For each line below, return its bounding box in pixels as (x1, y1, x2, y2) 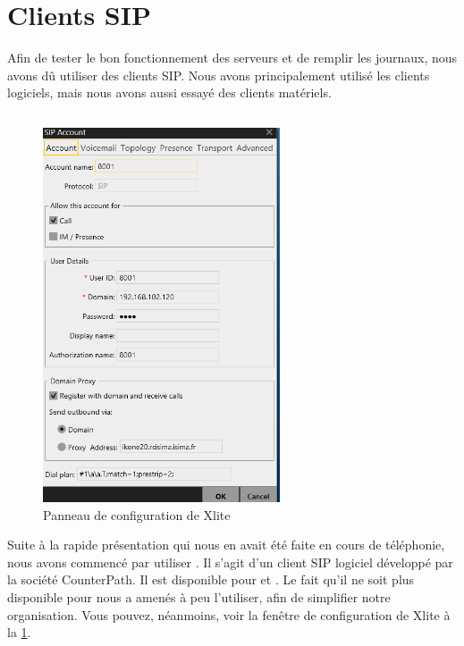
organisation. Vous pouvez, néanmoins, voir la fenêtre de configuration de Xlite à (7, 605, 451, 624)
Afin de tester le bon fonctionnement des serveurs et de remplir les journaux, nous (7, 48, 458, 67)
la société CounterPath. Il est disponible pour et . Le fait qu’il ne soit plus (7, 570, 415, 589)
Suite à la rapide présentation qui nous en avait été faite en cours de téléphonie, (7, 535, 445, 554)
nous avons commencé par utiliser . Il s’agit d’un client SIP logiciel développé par (7, 552, 453, 571)
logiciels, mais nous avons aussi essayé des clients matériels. (7, 83, 332, 102)
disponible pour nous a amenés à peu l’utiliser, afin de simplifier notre (7, 588, 391, 606)
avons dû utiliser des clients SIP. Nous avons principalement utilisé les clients (7, 65, 430, 84)
